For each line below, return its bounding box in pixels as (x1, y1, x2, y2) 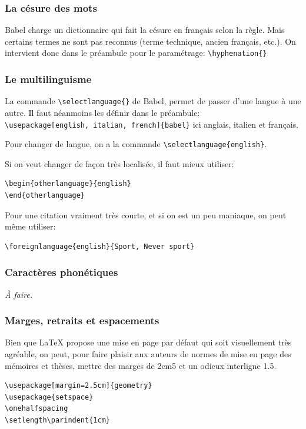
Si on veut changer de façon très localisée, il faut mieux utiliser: (5, 157, 234, 169)
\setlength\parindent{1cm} (5, 416, 110, 424)
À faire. (5, 288, 33, 300)
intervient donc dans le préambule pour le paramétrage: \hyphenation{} (5, 46, 267, 59)
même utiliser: (5, 220, 56, 232)
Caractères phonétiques (5, 265, 118, 280)
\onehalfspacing (5, 404, 68, 413)
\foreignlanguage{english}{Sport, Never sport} (5, 242, 195, 251)
